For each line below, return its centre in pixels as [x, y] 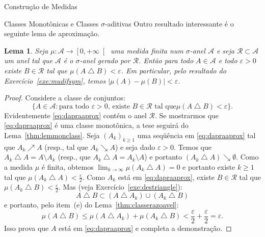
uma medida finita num [147, 50]
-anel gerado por [105, 60]
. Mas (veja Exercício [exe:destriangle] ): [120, 187]
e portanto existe [209, 166]
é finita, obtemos [68, 166]
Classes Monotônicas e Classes [51, 23]
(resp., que [74, 157]
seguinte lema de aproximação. [52, 33]
